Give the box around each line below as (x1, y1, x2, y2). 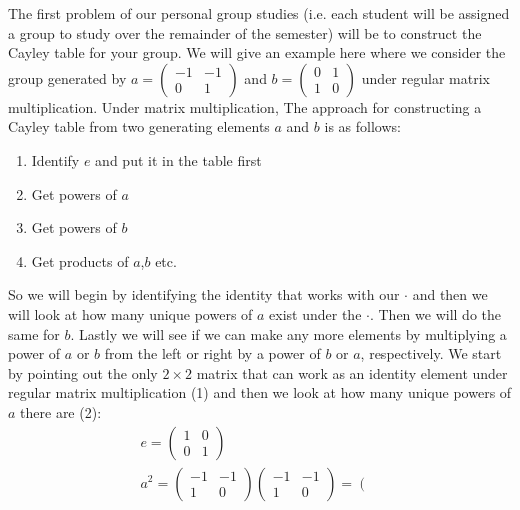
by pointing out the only (8, 362, 158, 383)
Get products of (31, 250, 129, 271)
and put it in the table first (95, 149, 262, 170)
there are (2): (20, 401, 102, 422)
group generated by (8, 67, 127, 88)
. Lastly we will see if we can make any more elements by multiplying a (70, 323, 507, 344)
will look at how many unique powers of (8, 303, 253, 324)
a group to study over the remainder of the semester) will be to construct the (8, 22, 482, 43)
